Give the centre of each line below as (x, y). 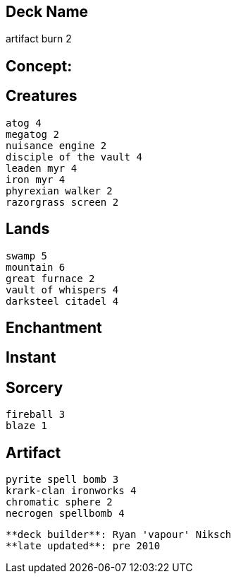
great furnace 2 (50, 278)
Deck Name (47, 12)
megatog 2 (32, 134)
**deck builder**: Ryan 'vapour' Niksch (119, 535)
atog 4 (24, 123)
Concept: (39, 66)
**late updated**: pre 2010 (83, 546)
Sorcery (35, 387)
